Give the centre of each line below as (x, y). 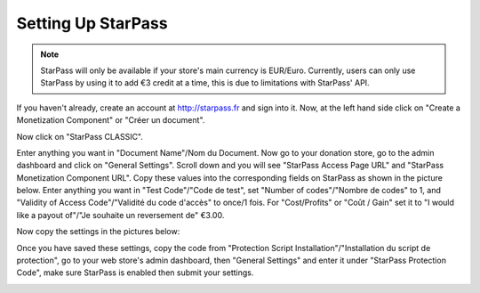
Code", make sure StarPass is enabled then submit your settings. (135, 273)
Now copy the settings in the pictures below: (98, 232)
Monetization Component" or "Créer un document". (111, 120)
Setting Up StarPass (92, 23)
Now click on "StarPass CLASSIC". (80, 136)
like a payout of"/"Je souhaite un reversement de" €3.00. (120, 215)
